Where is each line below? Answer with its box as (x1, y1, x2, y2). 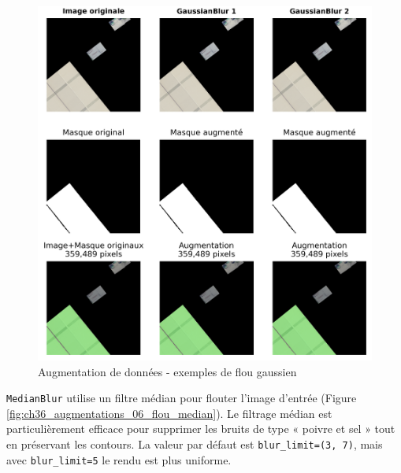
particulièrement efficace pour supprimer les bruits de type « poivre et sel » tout (6, 420, 395, 437)
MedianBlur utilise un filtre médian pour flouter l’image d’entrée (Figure (6, 390, 357, 406)
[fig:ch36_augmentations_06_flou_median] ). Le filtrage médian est (6, 405, 332, 421)
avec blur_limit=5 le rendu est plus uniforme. (6, 451, 232, 467)
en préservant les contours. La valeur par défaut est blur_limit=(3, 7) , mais (6, 435, 383, 452)
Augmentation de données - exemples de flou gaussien (38, 363, 297, 379)
